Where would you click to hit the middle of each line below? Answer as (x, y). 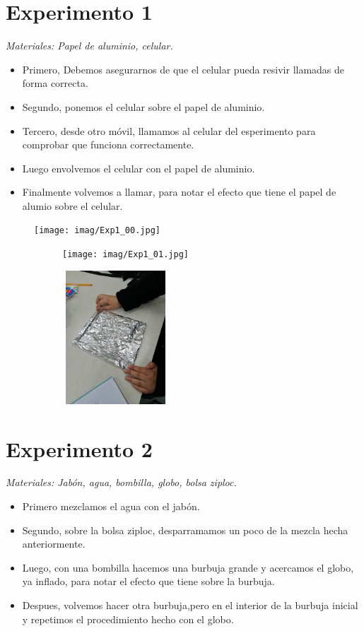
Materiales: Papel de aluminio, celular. (89, 46)
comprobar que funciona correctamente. (108, 145)
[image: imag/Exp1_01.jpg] (125, 255)
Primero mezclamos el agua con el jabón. (111, 506)
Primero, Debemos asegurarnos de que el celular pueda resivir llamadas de (183, 69)
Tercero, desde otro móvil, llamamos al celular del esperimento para (169, 130)
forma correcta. (55, 83)
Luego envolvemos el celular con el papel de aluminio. (139, 168)
